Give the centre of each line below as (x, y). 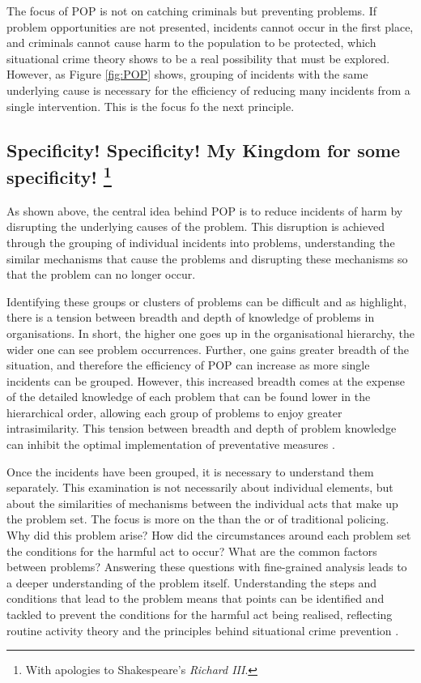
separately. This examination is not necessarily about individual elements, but (200, 487)
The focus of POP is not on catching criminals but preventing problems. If (192, 11)
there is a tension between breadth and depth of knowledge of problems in (191, 317)
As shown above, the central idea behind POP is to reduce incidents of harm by (205, 210)
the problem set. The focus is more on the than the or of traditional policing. (198, 519)
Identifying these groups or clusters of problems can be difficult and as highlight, (207, 301)
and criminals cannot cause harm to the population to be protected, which (191, 43)
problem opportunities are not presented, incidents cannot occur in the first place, (210, 26)
